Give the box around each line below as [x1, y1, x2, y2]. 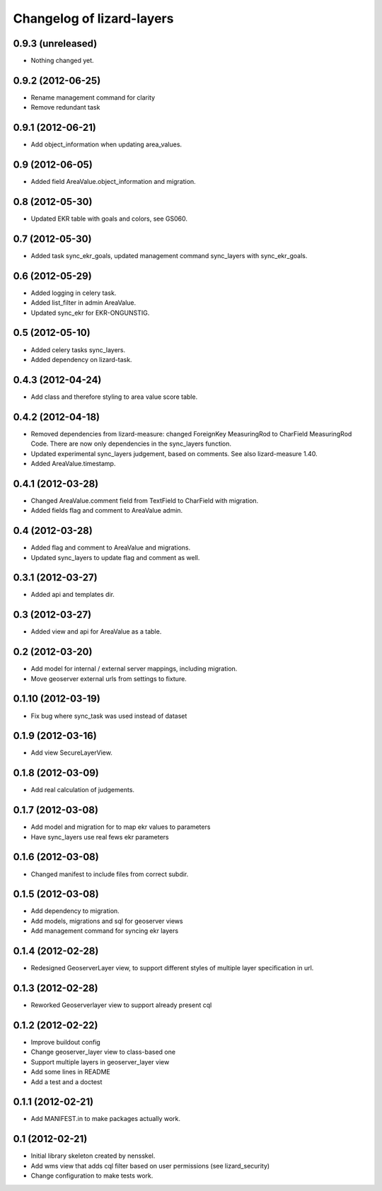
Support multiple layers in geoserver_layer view [30, 1057, 170, 1066]
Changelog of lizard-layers [13, 11, 174, 26]
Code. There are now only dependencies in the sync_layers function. [30, 439, 232, 448]
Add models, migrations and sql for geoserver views [30, 917, 183, 925]
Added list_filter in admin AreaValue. [30, 298, 137, 307]
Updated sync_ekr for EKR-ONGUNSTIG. [30, 308, 150, 317]
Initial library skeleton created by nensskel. [30, 1151, 156, 1160]
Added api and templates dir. [30, 591, 115, 599]
